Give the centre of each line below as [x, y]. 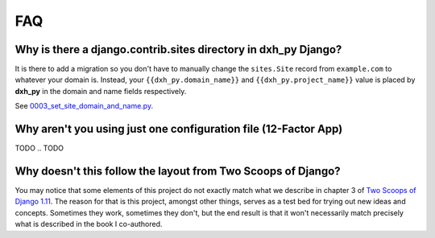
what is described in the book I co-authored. [89, 224]
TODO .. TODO [39, 148]
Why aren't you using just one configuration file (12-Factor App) [179, 129]
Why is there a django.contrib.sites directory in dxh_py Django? [178, 49]
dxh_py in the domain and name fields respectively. [101, 91]
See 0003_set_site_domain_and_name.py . [84, 106]
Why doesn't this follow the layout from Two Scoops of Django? [178, 171]
